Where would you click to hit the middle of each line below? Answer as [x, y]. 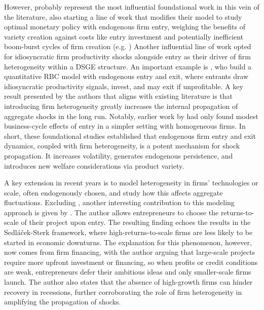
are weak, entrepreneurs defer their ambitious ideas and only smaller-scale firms [128, 272]
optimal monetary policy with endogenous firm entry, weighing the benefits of [125, 27]
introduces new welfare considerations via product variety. [94, 165]
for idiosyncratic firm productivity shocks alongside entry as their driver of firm [127, 56]
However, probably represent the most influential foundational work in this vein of [132, 7]
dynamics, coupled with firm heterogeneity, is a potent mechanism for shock [122, 146]
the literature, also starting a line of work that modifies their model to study [123, 16]
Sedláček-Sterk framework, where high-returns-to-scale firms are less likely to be [128, 232]
